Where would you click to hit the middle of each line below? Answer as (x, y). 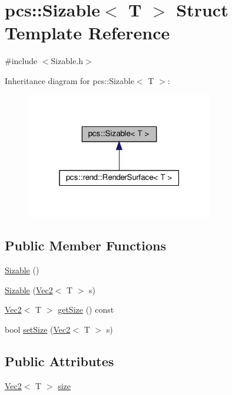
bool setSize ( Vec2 (38, 329)
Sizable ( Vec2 (29, 289)
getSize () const (86, 309)
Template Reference (87, 33)
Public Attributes (59, 361)
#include (21, 61)
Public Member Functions (85, 245)
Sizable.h (67, 61)
